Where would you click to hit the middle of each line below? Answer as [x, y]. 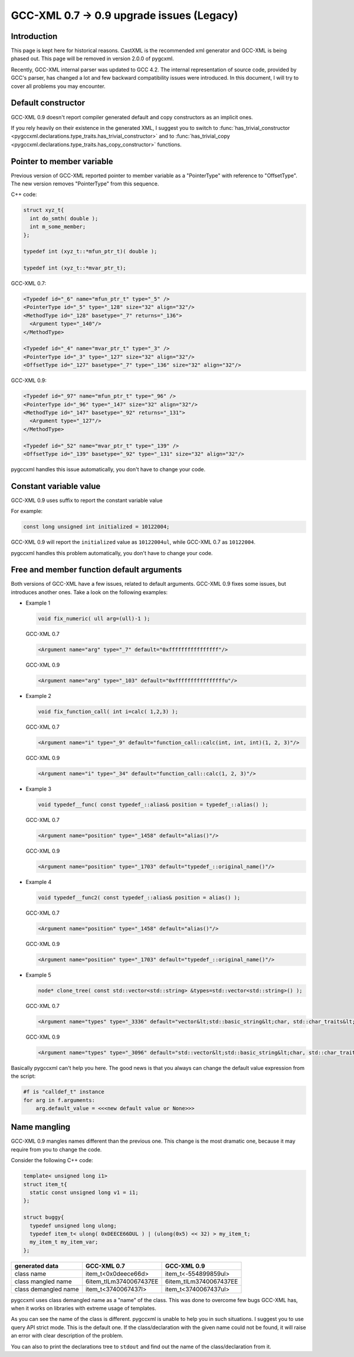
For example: [27, 511]
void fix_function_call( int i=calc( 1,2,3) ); [108, 712]
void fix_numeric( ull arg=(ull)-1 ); [94, 619]
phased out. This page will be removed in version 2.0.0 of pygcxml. [92, 58]
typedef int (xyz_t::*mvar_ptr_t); [75, 268]
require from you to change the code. [56, 1149]
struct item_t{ [45, 1184]
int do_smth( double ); [64, 218]
